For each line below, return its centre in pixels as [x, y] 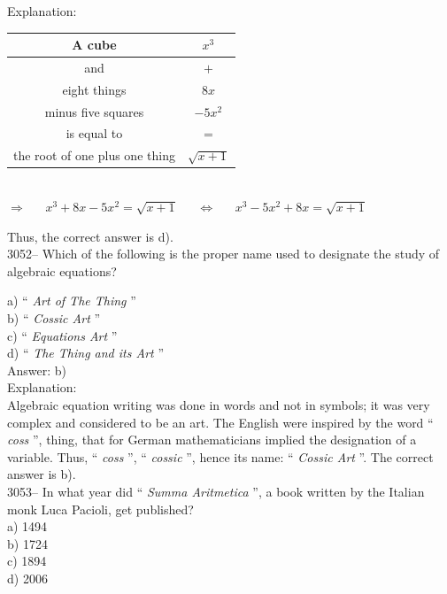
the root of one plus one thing [94, 155]
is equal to [94, 133]
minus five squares [94, 111]
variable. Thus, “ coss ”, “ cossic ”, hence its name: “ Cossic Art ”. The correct [220, 456]
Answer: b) [37, 370]
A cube [94, 45]
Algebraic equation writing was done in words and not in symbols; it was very [219, 404]
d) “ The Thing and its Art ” [85, 353]
